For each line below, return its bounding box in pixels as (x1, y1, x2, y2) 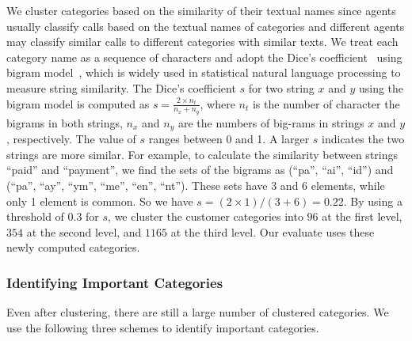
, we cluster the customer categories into (108, 208, 303, 225)
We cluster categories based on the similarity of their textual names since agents (6, 2, 396, 18)
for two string (248, 79, 315, 96)
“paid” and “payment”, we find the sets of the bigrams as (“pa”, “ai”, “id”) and (6, 161, 394, 178)
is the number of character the (252, 95, 400, 112)
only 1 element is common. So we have (6, 192, 193, 209)
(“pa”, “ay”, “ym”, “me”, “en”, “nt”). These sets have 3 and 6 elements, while (6, 177, 385, 194)
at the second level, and (26, 223, 142, 240)
